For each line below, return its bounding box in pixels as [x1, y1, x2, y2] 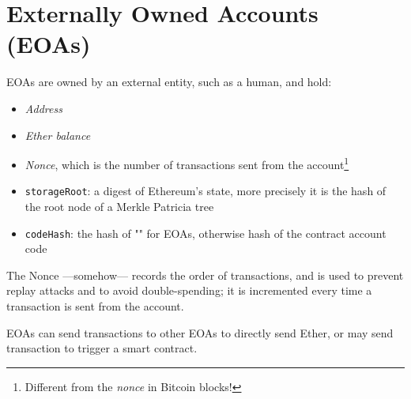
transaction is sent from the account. [6, 298, 184, 314]
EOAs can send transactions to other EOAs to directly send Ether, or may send [6, 324, 394, 341]
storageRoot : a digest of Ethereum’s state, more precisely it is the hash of [25, 183, 386, 199]
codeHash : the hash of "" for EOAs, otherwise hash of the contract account [25, 224, 386, 241]
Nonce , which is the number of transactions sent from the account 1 [25, 154, 349, 172]
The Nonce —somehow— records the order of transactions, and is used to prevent [6, 266, 404, 283]
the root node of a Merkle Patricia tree [25, 198, 214, 214]
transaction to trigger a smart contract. [6, 340, 198, 356]
